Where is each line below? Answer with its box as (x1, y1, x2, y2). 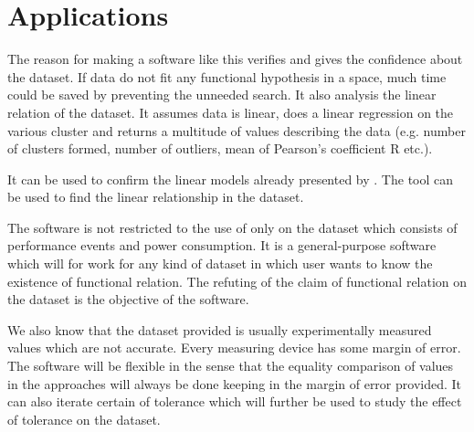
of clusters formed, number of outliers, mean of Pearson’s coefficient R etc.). (7, 139, 433, 158)
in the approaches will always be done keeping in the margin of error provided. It (7, 374, 462, 393)
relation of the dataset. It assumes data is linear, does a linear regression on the (7, 102, 454, 121)
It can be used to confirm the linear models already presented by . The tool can (7, 169, 454, 188)
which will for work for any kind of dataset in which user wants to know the (7, 254, 433, 273)
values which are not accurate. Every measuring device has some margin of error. (7, 338, 461, 357)
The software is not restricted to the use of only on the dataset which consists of (7, 217, 458, 237)
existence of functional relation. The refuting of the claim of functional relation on (7, 271, 468, 290)
